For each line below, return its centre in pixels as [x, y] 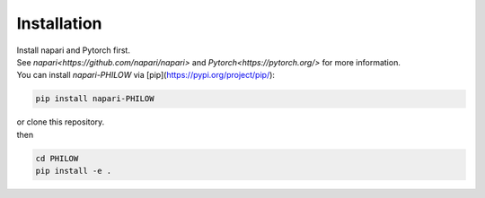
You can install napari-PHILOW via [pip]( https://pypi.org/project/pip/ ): [146, 75]
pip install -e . [74, 171]
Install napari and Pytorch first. [73, 50]
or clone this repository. [61, 122]
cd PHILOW [57, 158]
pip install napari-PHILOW [95, 99]
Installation [59, 23]
